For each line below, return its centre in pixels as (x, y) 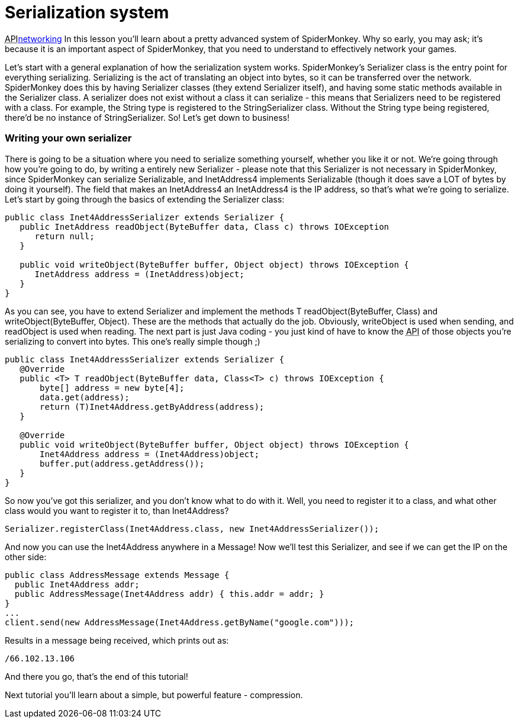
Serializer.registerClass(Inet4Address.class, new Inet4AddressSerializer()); (192, 528)
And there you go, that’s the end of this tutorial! (96, 676)
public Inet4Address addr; (77, 584)
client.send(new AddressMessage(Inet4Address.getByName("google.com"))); (180, 622)
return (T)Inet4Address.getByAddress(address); (152, 407)
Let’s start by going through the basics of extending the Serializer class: (145, 199)
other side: (26, 557)
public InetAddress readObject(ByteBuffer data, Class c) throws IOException (205, 226)
